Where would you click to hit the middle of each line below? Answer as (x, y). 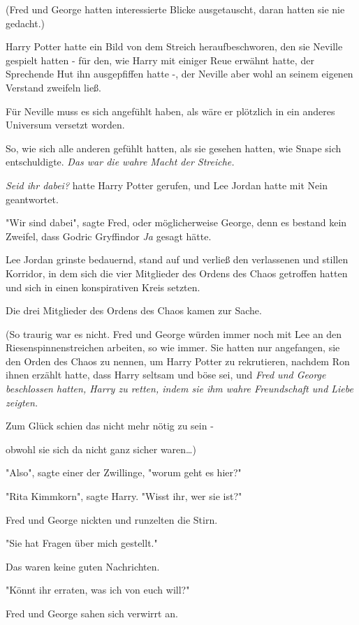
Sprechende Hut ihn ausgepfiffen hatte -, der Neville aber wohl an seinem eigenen (179, 74)
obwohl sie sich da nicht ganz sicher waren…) (101, 449)
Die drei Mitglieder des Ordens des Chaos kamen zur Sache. (134, 310)
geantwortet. (32, 199)
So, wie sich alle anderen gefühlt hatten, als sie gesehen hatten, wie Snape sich (174, 148)
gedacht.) (25, 23)
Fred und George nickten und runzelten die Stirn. (112, 519)
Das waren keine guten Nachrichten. (83, 566)
